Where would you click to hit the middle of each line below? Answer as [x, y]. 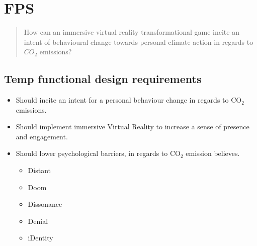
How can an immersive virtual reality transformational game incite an [132, 32]
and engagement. [42, 136]
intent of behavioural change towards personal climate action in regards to [139, 42]
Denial [38, 221]
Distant [39, 170]
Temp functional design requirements [103, 79]
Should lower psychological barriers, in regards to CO [98, 153]
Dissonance [45, 204]
